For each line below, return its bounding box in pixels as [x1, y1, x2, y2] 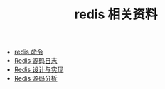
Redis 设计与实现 [14, 65, 64, 74]
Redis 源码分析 [14, 74, 58, 83]
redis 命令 [14, 47, 44, 57]
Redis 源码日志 [14, 57, 58, 65]
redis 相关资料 [74, 6, 158, 23]
